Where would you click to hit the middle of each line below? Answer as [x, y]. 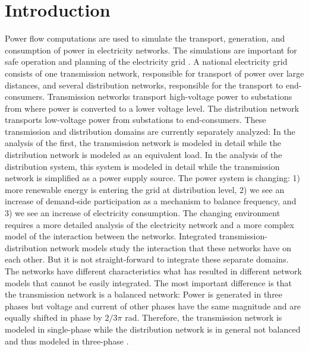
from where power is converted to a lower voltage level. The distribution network [152, 108]
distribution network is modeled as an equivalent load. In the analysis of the [144, 155]
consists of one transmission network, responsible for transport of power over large [154, 73]
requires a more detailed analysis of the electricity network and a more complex [149, 224]
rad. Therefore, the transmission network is [204, 317]
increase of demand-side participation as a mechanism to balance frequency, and [151, 201]
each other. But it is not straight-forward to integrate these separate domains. [147, 259]
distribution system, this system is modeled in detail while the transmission [142, 166]
